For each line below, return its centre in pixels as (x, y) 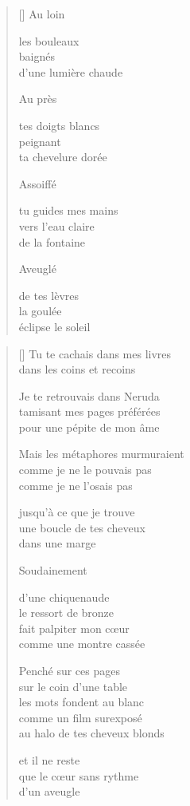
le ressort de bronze (66, 612)
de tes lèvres (49, 295)
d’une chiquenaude (64, 597)
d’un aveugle (49, 791)
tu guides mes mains (68, 210)
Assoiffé (37, 183)
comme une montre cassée (82, 644)
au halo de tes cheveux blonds (91, 733)
